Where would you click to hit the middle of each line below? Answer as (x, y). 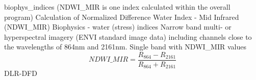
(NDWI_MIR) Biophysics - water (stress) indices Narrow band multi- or (118, 27)
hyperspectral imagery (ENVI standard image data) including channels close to (128, 36)
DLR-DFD (21, 73)
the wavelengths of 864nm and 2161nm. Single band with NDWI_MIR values (125, 47)
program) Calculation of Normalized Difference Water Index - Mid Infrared (122, 17)
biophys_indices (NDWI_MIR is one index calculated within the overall (117, 7)
